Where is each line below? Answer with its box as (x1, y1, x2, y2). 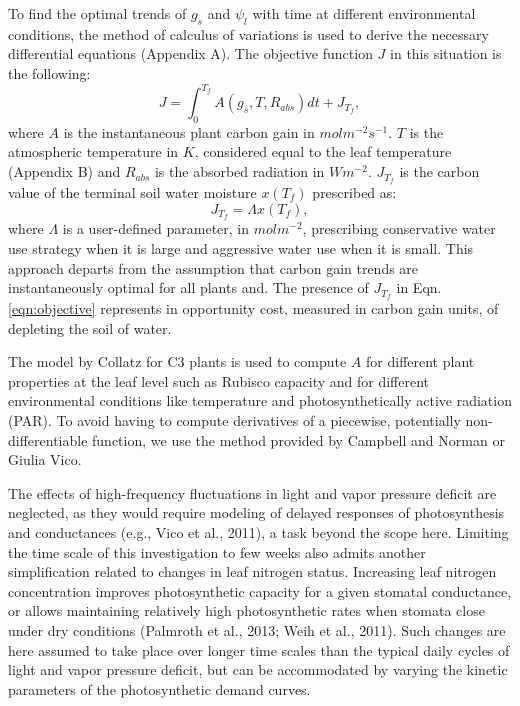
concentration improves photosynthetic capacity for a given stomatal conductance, (8, 580, 512, 601)
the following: (8, 62, 91, 83)
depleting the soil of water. (8, 317, 172, 338)
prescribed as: (312, 181, 397, 202)
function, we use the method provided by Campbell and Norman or (92, 429, 505, 450)
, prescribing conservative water (302, 218, 496, 239)
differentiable (8, 429, 88, 450)
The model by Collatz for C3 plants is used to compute (8, 351, 347, 372)
